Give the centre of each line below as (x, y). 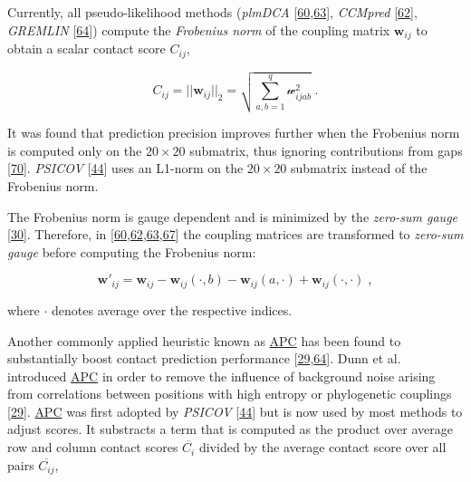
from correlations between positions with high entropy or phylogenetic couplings (230, 394)
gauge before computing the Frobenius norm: (132, 251)
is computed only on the (75, 150)
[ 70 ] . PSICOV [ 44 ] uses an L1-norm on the (125, 168)
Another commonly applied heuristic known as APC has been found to (204, 340)
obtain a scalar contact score (87, 48)
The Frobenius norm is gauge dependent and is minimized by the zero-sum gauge (233, 216)
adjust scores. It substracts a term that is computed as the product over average (230, 429)
